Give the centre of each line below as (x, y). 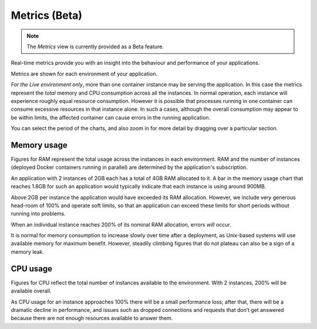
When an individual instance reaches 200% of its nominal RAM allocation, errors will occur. (121, 224)
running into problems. (38, 214)
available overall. (31, 291)
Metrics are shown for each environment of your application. (84, 74)
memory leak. (27, 252)
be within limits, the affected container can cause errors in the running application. (111, 117)
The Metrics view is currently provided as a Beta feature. (95, 46)
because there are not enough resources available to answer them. (92, 318)
